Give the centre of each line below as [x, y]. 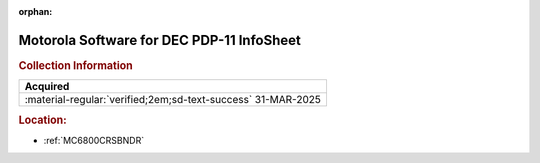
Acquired [47, 87]
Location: [42, 120]
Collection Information [76, 65]
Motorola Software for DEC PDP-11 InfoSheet [160, 40]
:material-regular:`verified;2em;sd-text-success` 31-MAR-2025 [173, 100]
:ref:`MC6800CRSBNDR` [94, 140]
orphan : [35, 11]
